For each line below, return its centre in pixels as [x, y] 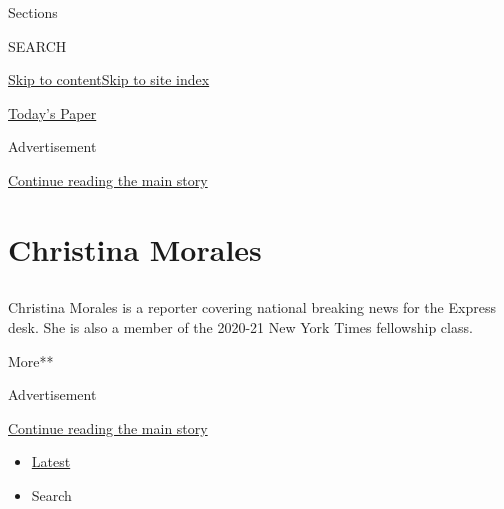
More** [31, 360]
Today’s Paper [52, 112]
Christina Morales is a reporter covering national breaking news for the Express [252, 307]
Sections [33, 12]
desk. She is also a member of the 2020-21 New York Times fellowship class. [240, 326]
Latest [51, 461]
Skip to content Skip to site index [109, 79]
